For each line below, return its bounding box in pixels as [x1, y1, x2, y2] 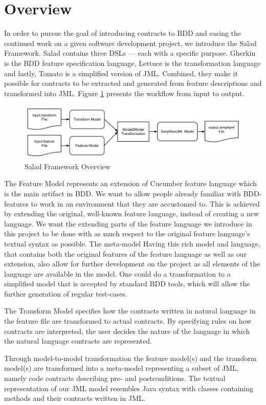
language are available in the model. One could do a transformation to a [4, 268, 231, 279]
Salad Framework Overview [25, 161, 110, 171]
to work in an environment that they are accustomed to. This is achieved [31, 198, 260, 209]
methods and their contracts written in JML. [4, 393, 145, 403]
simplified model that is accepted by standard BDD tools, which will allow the [4, 278, 250, 289]
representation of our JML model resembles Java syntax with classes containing [4, 382, 253, 393]
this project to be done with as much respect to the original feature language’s [4, 228, 250, 239]
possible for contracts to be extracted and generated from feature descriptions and [4, 78, 262, 88]
